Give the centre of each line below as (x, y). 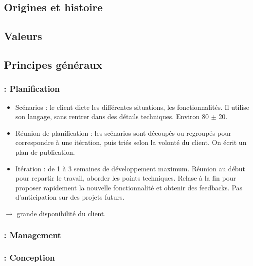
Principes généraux (53, 64)
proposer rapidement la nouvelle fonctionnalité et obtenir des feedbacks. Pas (129, 187)
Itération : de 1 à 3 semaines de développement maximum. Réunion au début (130, 168)
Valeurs (23, 36)
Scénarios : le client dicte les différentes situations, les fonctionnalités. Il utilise (132, 107)
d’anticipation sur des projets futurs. (70, 197)
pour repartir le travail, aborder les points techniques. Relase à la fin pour (126, 178)
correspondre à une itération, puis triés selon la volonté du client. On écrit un (131, 142)
